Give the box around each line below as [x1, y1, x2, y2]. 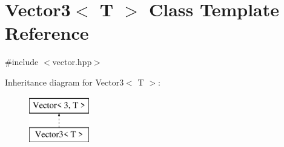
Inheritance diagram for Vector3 [5, 75, 124, 88]
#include [5, 55, 39, 68]
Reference [5, 20, 89, 45]
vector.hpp [52, 55, 92, 68]
